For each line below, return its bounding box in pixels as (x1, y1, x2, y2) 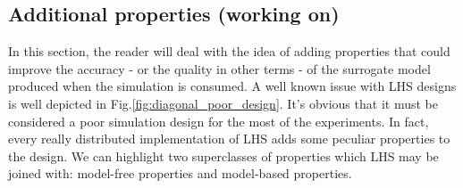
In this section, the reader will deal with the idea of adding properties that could (8, 42, 450, 61)
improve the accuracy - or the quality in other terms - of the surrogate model (8, 59, 431, 78)
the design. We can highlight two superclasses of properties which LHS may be (8, 146, 439, 165)
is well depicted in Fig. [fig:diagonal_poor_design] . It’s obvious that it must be (8, 94, 438, 112)
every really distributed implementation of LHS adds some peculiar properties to (8, 129, 450, 148)
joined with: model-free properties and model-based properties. (8, 164, 352, 183)
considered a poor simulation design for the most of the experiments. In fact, (8, 111, 429, 130)
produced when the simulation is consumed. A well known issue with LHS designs (8, 77, 457, 95)
